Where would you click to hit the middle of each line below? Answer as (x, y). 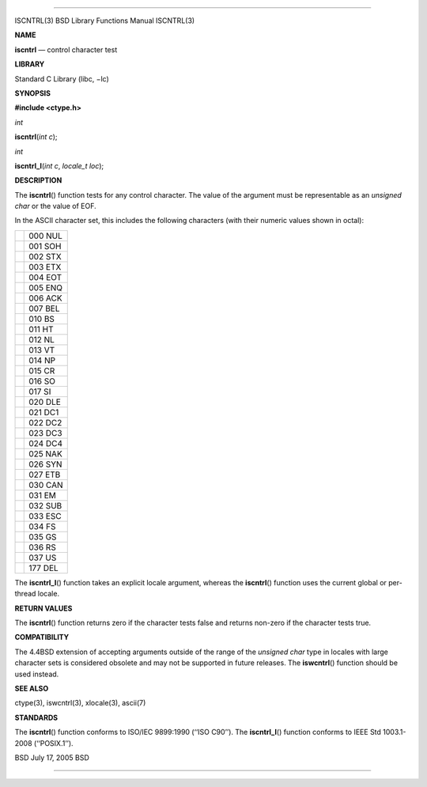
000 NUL (45, 236)
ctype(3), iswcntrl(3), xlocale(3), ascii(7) (80, 703)
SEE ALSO (32, 688)
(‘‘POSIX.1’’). (54, 743)
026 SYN (45, 464)
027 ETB (45, 475)
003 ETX (45, 267)
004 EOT (45, 277)
